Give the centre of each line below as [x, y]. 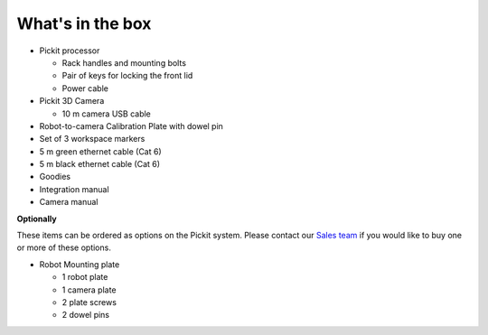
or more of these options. [64, 247]
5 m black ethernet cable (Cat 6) [100, 164]
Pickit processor [70, 51]
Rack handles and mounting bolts [124, 62]
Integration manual [74, 189]
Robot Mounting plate [80, 264]
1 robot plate [85, 277]
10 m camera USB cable [106, 114]
